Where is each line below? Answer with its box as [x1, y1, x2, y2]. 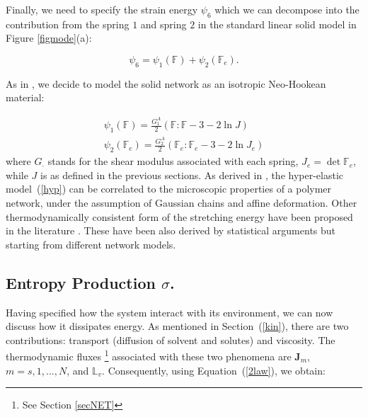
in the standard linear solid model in [197, 16, 357, 31]
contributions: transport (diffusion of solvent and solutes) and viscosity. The [6, 332, 335, 347]
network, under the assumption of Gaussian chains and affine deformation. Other [6, 195, 357, 210]
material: [6, 90, 45, 105]
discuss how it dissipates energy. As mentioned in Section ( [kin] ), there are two [6, 319, 349, 333]
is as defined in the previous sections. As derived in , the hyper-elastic [40, 167, 344, 182]
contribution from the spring [6, 16, 130, 31]
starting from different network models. [6, 236, 176, 251]
